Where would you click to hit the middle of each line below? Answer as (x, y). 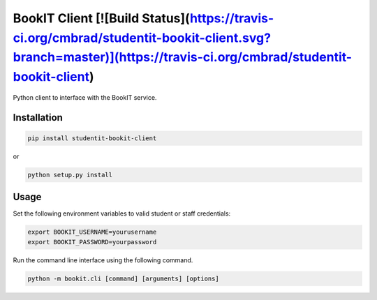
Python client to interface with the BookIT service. (85, 97)
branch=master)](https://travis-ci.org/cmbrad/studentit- (183, 58)
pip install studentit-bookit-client (92, 138)
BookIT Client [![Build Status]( (102, 18)
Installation (38, 118)
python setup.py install (70, 175)
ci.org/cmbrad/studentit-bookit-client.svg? (142, 38)
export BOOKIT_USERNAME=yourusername (92, 232)
